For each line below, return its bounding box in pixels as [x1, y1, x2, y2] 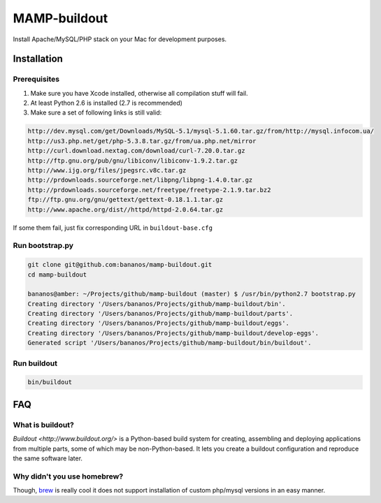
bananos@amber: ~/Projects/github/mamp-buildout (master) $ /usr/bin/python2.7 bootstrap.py [27, 290, 356, 298]
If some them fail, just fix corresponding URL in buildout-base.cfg [13, 224, 213, 232]
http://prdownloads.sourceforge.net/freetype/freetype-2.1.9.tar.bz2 [27, 186, 271, 194]
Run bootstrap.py [13, 241, 73, 251]
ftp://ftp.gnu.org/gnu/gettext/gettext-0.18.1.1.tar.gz [27, 196, 224, 204]
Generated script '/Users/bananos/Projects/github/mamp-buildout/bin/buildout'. [27, 339, 312, 347]
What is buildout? [13, 420, 75, 430]
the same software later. [13, 454, 83, 462]
